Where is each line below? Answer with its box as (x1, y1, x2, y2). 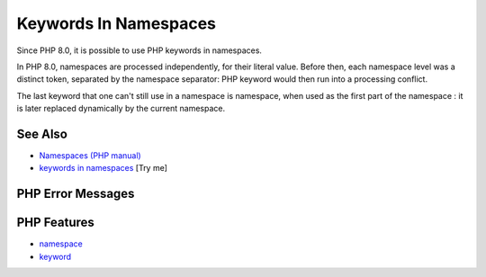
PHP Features (16, 215, 94, 230)
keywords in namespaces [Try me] (39, 163, 168, 174)
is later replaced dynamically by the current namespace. (16, 103, 225, 114)
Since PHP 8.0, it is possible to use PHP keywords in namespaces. (16, 45, 263, 56)
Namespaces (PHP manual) (39, 150, 141, 161)
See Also (16, 126, 67, 141)
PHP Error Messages (16, 186, 135, 201)
